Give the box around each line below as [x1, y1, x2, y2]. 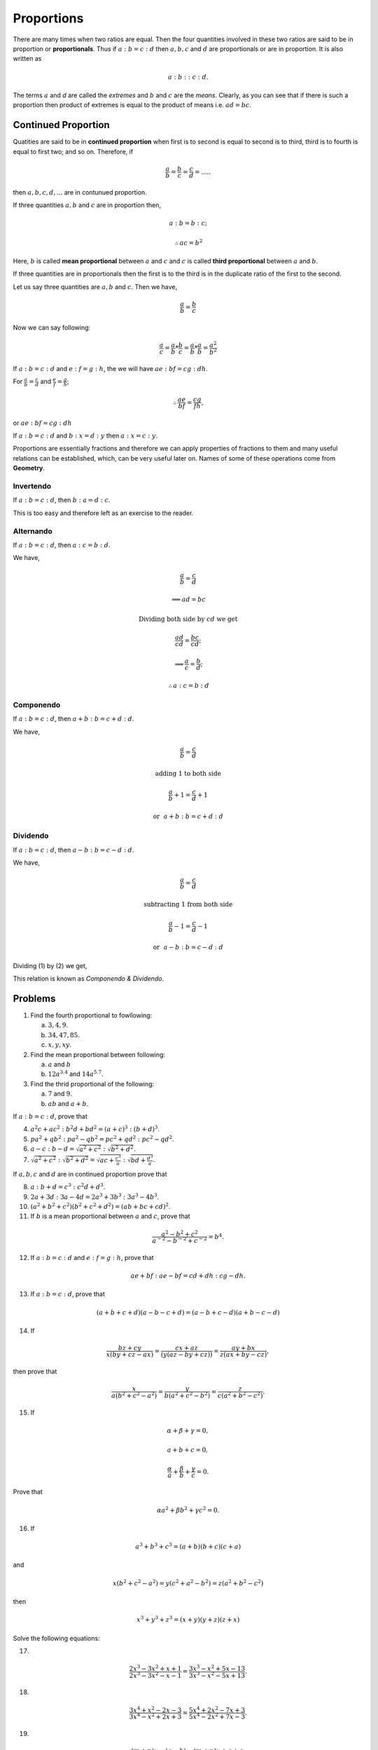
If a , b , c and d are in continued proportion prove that [13, 1170, 167, 1178]
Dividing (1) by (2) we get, [13, 961, 87, 969]
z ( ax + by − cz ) [219, 1351, 267, 1359]
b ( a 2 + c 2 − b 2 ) [164, 1390, 211, 1399]
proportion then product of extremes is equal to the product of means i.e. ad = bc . [13, 101, 252, 109]
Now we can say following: [13, 323, 91, 332]
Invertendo [13, 482, 52, 491]
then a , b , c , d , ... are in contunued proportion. [13, 188, 147, 196]
